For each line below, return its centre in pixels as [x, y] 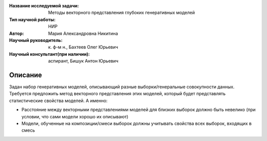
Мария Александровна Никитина [83, 33]
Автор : [17, 33]
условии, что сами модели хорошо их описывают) [75, 116]
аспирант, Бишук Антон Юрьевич [83, 61]
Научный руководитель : [36, 40]
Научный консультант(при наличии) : [49, 54]
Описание [25, 75]
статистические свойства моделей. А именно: [58, 101]
